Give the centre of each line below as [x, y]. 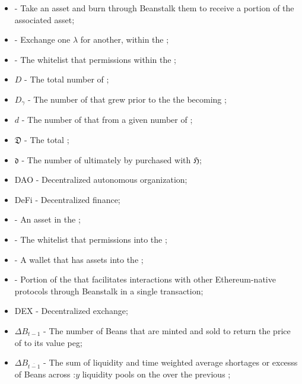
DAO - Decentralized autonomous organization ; [101, 180]
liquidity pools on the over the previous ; [156, 374]
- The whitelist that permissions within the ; [95, 59]
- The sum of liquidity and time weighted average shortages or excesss [171, 362]
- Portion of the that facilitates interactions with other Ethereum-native [145, 279]
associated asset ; [44, 19]
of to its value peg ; [48, 342]
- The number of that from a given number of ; [107, 120]
